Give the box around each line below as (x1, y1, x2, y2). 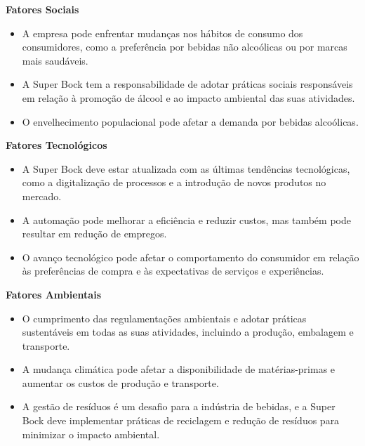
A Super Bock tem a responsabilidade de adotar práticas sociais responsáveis (22, 77, 353, 91)
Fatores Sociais (6, 2, 79, 16)
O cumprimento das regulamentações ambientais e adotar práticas (22, 310, 307, 325)
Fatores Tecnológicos (6, 138, 107, 152)
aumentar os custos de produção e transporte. (22, 375, 219, 390)
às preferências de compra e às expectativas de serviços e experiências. (22, 263, 324, 278)
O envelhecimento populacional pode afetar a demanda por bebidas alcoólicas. (22, 114, 359, 129)
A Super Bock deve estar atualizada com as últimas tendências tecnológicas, (22, 161, 350, 176)
